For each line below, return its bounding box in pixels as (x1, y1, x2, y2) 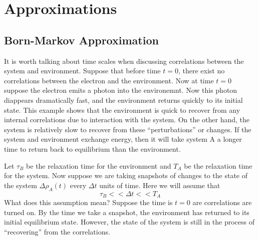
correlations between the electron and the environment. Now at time (4, 75, 214, 85)
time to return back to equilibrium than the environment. (4, 143, 181, 154)
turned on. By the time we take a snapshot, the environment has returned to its (4, 207, 249, 217)
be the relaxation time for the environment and (26, 160, 171, 171)
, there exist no (178, 65, 225, 76)
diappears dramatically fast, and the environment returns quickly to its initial (4, 94, 243, 105)
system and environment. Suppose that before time (4, 65, 161, 76)
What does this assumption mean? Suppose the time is (4, 197, 173, 207)
